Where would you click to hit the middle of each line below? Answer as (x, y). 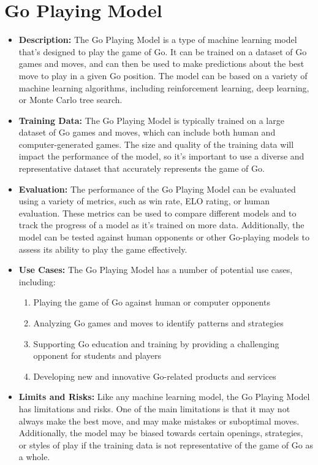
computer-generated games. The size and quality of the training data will (156, 144)
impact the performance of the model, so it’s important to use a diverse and (161, 156)
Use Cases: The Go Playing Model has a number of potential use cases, (156, 270)
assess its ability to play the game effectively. (103, 249)
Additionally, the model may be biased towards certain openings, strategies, (161, 433)
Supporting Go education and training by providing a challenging (156, 343)
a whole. (34, 457)
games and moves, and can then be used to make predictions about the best (161, 63)
